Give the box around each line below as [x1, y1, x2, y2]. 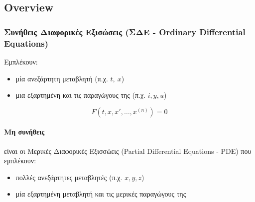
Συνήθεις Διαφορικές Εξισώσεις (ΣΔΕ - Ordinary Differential [4, 25, 246, 38]
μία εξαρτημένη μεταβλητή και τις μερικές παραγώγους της [15, 189, 186, 199]
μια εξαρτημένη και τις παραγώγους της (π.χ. [15, 90, 146, 100]
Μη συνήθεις [4, 127, 45, 137]
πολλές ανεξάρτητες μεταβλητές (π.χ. [15, 172, 123, 182]
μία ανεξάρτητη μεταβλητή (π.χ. [15, 73, 108, 83]
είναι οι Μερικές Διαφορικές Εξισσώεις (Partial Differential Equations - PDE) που [4, 145, 252, 156]
